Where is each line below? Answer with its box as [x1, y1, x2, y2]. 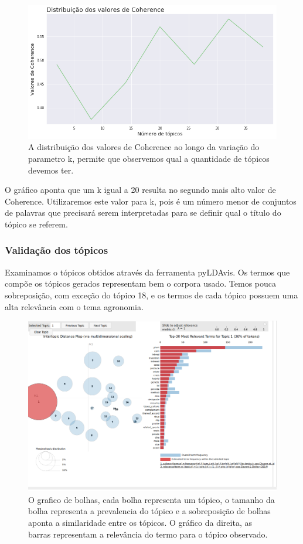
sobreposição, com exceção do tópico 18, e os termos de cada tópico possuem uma [5, 288, 298, 301]
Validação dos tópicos [5, 243, 108, 257]
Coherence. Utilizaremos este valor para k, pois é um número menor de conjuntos [5, 195, 297, 207]
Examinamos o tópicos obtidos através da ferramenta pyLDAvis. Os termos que [5, 266, 290, 278]
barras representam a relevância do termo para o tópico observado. [28, 528, 268, 540]
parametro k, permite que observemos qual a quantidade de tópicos [28, 152, 270, 164]
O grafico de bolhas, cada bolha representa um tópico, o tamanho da [28, 493, 275, 505]
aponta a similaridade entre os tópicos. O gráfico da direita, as [28, 516, 252, 528]
